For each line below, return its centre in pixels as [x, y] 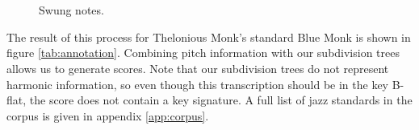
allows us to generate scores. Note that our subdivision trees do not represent [198, 68]
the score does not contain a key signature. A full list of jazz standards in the [221, 100]
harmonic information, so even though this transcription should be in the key [198, 84]
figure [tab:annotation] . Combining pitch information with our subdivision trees [203, 53]
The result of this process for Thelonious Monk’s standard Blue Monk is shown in [209, 37]
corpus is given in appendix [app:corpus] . [108, 115]
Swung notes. [71, 10]
